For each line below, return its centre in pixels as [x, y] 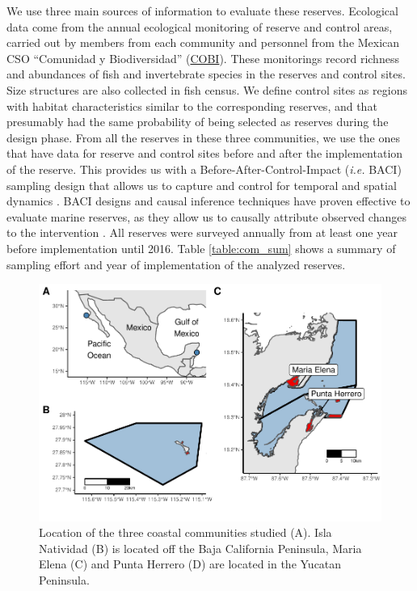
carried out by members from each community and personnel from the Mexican [203, 42]
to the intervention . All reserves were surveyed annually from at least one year [202, 232]
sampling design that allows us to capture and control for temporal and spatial [202, 185]
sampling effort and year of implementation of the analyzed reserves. [176, 264]
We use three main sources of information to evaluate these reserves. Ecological [202, 11]
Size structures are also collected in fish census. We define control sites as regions [207, 89]
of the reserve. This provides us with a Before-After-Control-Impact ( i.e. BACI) [204, 169]
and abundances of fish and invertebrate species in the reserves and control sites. [206, 74]
